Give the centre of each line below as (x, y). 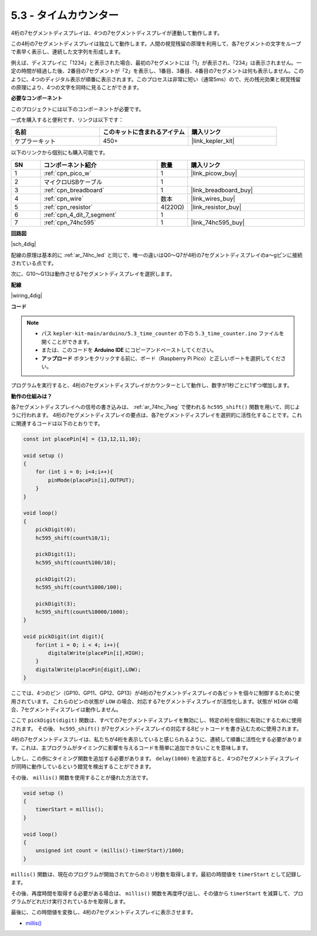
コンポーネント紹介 (70, 165)
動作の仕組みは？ (31, 396)
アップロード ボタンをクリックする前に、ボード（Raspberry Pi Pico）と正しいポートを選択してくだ (161, 358)
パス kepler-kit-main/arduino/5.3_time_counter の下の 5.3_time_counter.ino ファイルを (163, 334)
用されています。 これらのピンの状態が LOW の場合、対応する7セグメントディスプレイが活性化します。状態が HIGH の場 (155, 701)
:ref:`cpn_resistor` (68, 207)
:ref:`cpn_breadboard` (74, 190)
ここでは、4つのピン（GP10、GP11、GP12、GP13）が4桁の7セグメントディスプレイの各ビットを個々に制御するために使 (156, 693)
